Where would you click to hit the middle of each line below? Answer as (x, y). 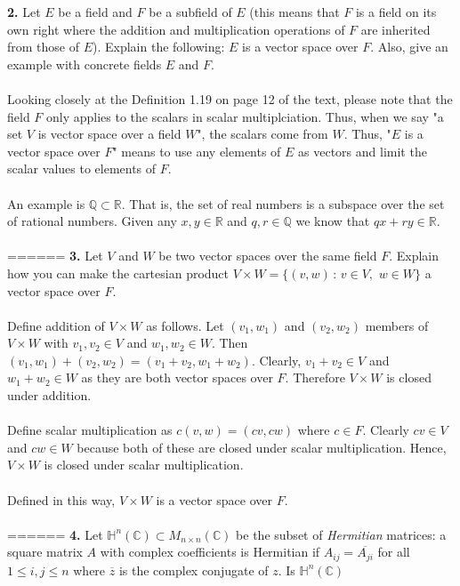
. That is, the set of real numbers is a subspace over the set (283, 203)
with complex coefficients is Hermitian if (210, 552)
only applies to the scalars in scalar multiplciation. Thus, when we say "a (245, 116)
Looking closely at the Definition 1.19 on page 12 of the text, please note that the (230, 98)
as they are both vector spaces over (177, 377)
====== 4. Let (55, 534)
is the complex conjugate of (194, 570)
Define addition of (56, 325)
